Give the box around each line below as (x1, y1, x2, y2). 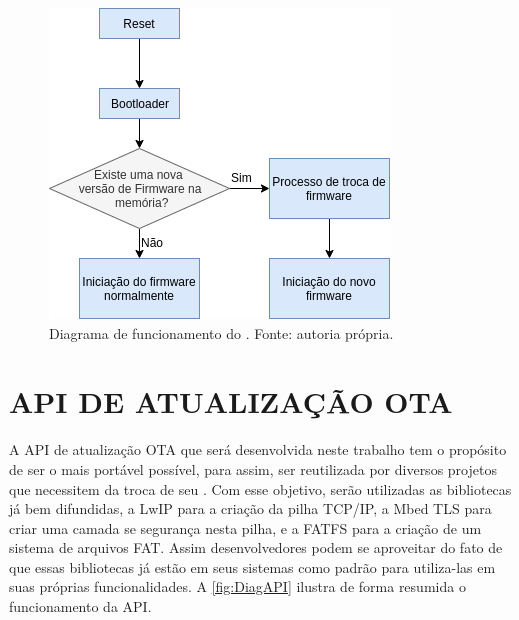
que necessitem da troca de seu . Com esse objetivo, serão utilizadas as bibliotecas (9, 478, 512, 499)
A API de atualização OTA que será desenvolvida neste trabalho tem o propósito (9, 439, 507, 460)
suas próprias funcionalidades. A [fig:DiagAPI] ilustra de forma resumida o (9, 576, 466, 597)
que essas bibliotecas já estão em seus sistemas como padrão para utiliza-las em (9, 556, 496, 577)
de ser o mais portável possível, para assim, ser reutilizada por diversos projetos (9, 458, 497, 479)
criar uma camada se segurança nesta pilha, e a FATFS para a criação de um (9, 517, 482, 538)
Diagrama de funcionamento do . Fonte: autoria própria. (49, 322, 394, 343)
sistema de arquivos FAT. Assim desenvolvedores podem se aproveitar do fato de (9, 537, 503, 558)
